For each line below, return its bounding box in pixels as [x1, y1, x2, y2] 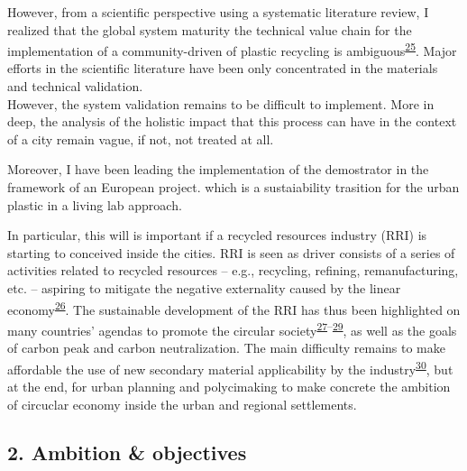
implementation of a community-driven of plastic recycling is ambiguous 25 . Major [7, 39, 457, 60]
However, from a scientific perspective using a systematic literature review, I [7, 3, 429, 21]
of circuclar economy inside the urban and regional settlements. [7, 394, 357, 413]
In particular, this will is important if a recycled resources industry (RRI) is [7, 226, 427, 245]
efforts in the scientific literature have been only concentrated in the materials [7, 59, 438, 78]
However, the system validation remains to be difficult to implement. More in [7, 94, 435, 113]
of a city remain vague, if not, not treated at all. [7, 129, 274, 148]
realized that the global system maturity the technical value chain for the [7, 20, 412, 39]
